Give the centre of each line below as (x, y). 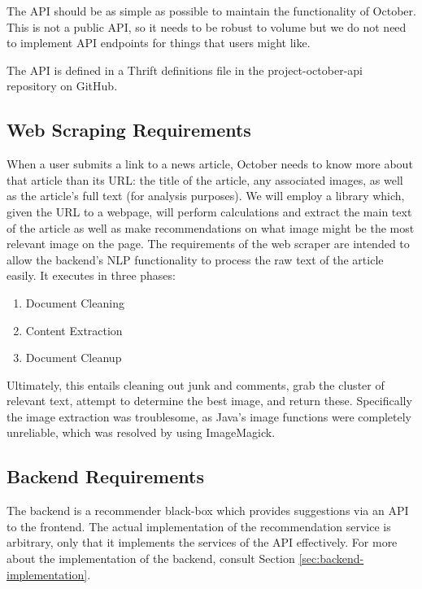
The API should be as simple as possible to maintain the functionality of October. (211, 11)
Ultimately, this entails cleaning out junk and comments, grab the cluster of (196, 384)
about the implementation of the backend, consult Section (151, 558)
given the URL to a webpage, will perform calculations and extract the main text (209, 211)
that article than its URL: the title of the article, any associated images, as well (205, 179)
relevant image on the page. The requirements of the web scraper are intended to (208, 244)
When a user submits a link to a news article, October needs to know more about (210, 164)
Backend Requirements (105, 476)
